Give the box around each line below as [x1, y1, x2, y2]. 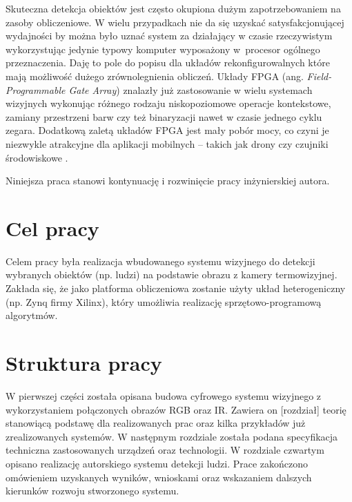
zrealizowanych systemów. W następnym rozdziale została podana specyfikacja [6, 429, 338, 443]
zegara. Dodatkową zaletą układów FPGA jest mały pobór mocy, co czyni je [6, 123, 329, 137]
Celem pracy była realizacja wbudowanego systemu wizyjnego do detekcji [6, 253, 315, 268]
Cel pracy [6, 213, 99, 242]
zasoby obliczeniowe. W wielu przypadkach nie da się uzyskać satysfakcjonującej [6, 15, 344, 29]
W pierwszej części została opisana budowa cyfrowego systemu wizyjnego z [6, 388, 322, 403]
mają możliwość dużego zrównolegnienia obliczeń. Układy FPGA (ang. [6, 68, 304, 83]
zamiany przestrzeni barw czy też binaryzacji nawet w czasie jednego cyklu [6, 109, 322, 124]
